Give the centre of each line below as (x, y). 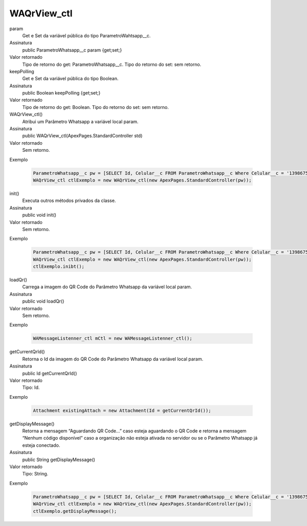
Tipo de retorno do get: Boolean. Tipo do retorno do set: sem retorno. (95, 107)
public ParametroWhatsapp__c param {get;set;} (72, 50)
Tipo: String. (35, 474)
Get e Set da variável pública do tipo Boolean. (70, 79)
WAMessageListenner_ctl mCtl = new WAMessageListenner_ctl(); (113, 338)
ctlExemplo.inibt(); (59, 267)
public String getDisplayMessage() (59, 460)
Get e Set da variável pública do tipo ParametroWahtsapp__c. (86, 35)
